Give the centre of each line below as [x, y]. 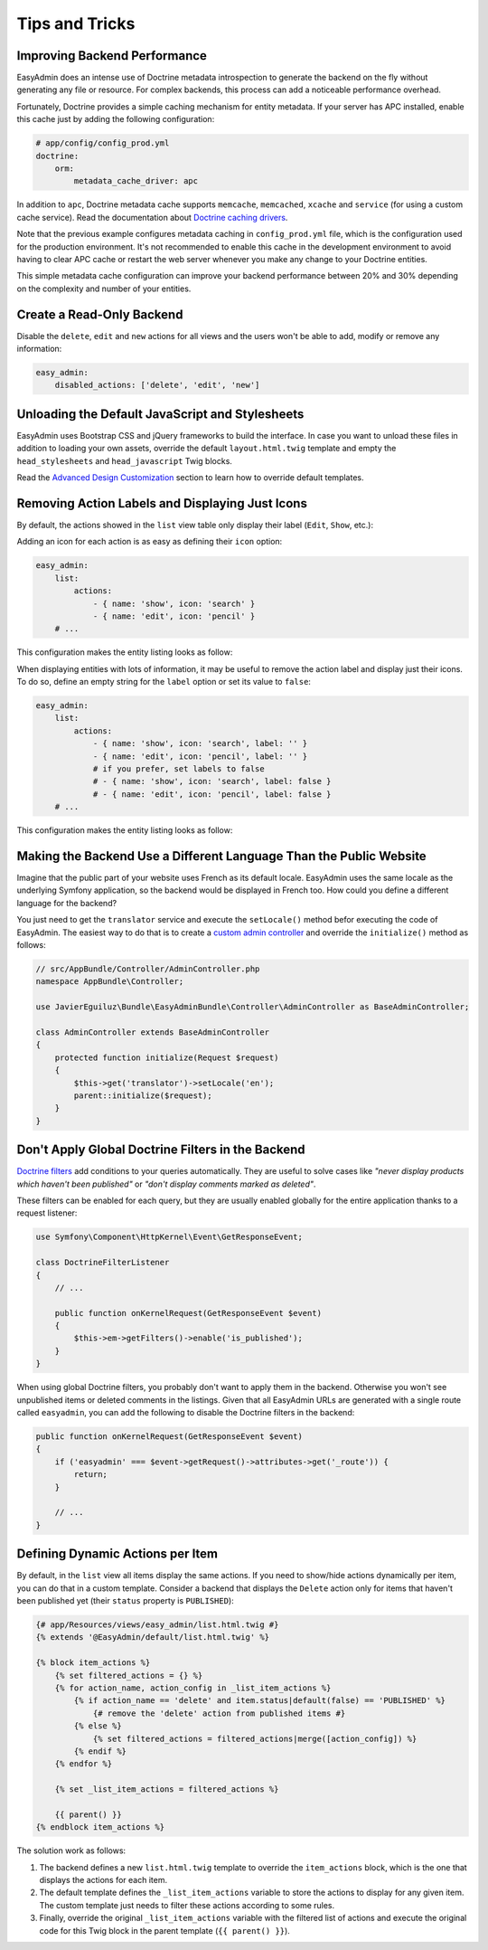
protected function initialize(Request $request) [167, 1057]
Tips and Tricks [76, 24]
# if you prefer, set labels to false [179, 769]
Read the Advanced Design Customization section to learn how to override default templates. [190, 478]
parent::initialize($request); [143, 1095]
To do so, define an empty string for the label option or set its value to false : [164, 682]
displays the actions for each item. [103, 1880]
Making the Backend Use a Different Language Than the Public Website [221, 856]
